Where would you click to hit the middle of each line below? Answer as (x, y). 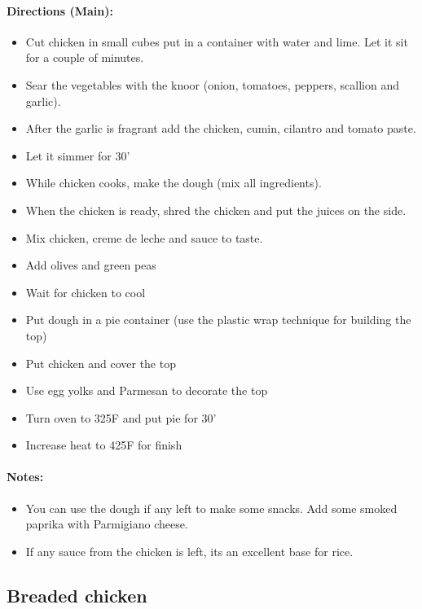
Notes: (25, 477)
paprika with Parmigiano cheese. (107, 524)
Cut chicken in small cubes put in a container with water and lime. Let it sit (217, 41)
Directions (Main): (60, 10)
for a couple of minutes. (85, 57)
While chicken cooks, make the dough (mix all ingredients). (174, 183)
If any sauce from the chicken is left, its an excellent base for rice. (189, 551)
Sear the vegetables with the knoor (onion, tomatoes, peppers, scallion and (212, 84)
